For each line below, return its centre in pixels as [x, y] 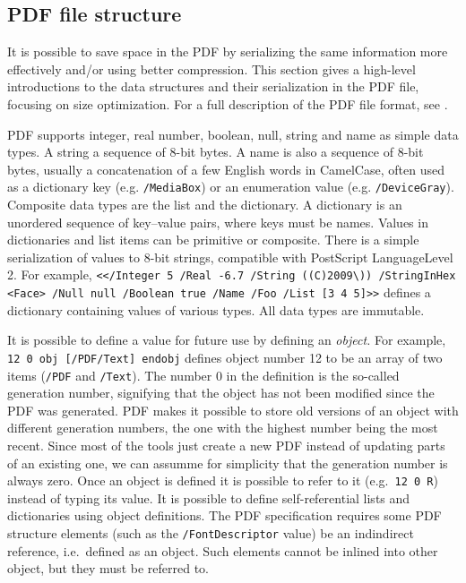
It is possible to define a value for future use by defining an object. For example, [227, 340]
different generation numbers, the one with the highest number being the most [223, 428]
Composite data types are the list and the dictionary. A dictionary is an [205, 205]
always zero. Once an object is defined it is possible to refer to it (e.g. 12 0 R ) [223, 480]
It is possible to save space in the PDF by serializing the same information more [228, 51]
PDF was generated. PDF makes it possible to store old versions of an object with [233, 410]
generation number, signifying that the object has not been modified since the [221, 393]
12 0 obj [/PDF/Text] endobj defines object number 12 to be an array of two [225, 357]
